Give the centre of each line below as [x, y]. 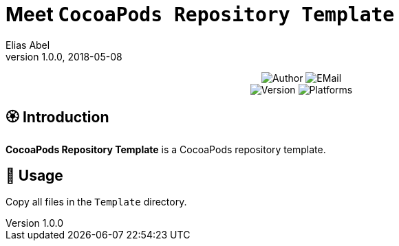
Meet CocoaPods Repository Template [200, 14]
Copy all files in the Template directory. [96, 202]
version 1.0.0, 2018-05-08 [64, 56]
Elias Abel [28, 45]
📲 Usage [34, 176]
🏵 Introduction [57, 118]
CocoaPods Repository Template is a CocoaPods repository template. [166, 149]
